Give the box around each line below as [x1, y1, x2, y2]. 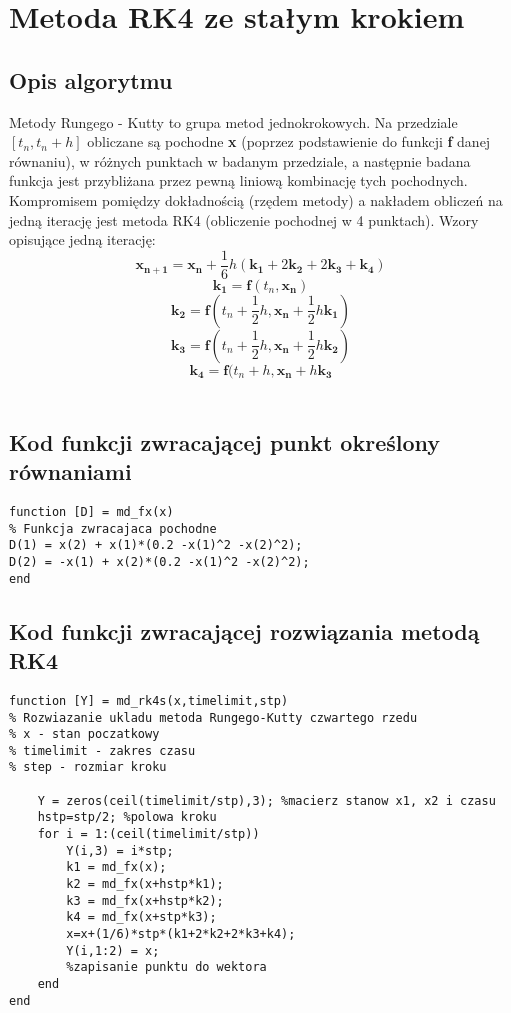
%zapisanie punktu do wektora [66, 960, 267, 975]
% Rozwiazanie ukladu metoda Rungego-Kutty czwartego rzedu [9, 710, 418, 725]
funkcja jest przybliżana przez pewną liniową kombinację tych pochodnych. [9, 170, 468, 191]
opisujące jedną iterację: [9, 229, 156, 250]
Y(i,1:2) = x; [66, 943, 160, 958]
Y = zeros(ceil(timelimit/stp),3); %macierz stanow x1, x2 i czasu [37, 793, 496, 808]
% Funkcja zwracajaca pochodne [9, 521, 217, 536]
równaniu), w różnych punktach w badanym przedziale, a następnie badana [9, 150, 471, 171]
